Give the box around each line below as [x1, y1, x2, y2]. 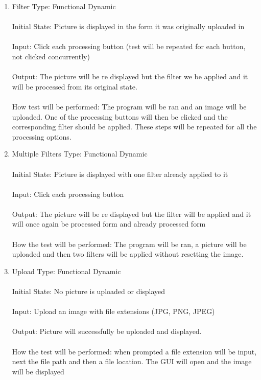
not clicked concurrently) [12, 51, 90, 61]
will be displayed [12, 366, 64, 376]
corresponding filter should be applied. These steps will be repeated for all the [12, 121, 257, 132]
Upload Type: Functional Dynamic [12, 265, 121, 276]
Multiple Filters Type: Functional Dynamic [12, 148, 148, 159]
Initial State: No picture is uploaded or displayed [12, 286, 165, 297]
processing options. [12, 131, 72, 142]
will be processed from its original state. [12, 81, 137, 92]
